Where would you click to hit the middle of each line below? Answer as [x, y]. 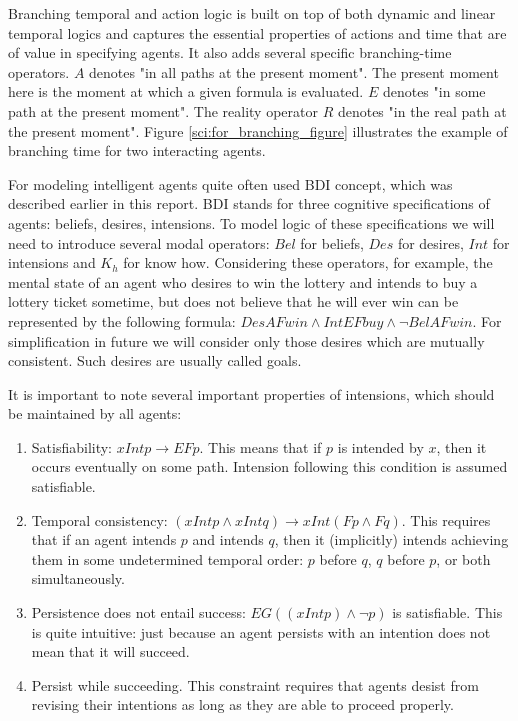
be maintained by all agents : [95, 413]
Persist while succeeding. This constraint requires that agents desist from [255, 684]
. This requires [446, 519]
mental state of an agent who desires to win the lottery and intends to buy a [243, 281]
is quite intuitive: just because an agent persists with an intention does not [261, 631]
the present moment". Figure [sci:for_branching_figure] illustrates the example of [258, 130]
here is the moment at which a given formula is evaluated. [186, 91]
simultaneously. [78, 578]
